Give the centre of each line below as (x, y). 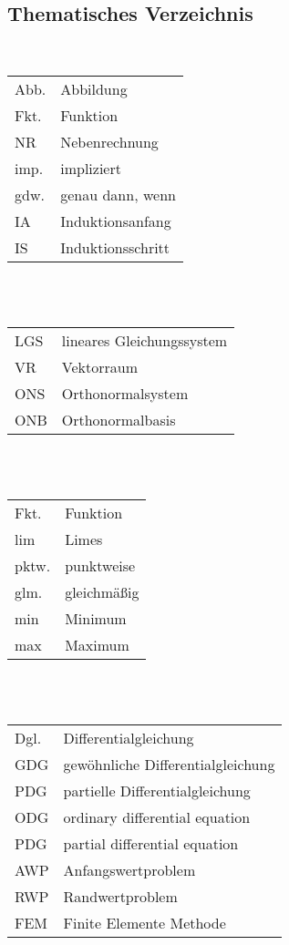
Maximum (97, 645)
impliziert (91, 168)
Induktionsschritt (115, 247)
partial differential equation (151, 844)
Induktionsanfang (116, 221)
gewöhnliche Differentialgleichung (169, 765)
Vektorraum (99, 366)
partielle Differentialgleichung (157, 791)
